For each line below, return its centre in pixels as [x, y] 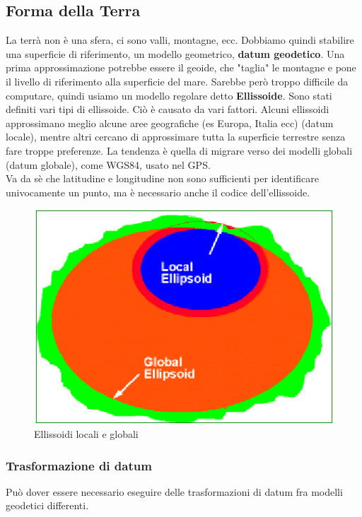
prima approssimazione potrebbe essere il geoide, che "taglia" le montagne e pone [181, 67]
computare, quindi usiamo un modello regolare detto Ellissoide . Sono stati [169, 95]
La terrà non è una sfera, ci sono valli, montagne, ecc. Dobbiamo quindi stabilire [180, 40]
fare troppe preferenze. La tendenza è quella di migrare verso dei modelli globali [179, 150]
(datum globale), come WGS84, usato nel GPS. [108, 164]
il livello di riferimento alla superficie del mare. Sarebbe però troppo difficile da [177, 81]
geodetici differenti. [47, 505]
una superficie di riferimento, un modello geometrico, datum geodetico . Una [175, 53]
